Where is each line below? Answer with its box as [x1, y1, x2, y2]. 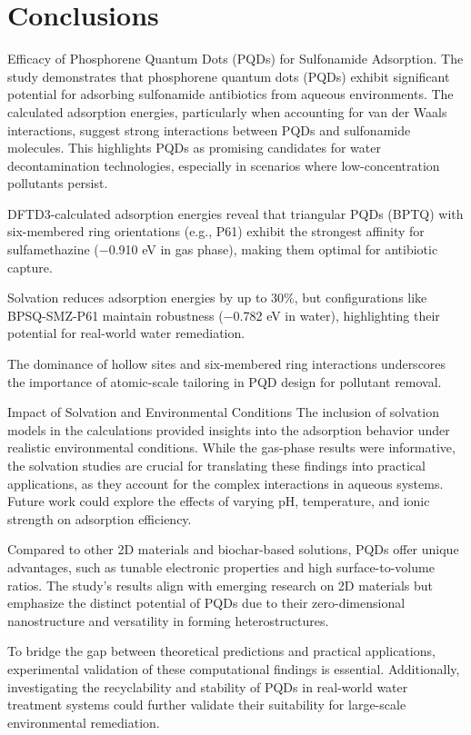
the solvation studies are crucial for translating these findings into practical [7, 456, 426, 474]
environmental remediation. [7, 712, 160, 731]
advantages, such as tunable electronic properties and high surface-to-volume [7, 557, 435, 576]
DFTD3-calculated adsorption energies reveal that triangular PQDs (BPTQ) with [7, 204, 464, 223]
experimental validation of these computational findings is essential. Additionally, [7, 659, 460, 678]
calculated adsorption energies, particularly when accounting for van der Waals [7, 102, 447, 121]
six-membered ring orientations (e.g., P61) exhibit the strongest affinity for [7, 222, 425, 241]
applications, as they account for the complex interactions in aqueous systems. [7, 473, 444, 492]
